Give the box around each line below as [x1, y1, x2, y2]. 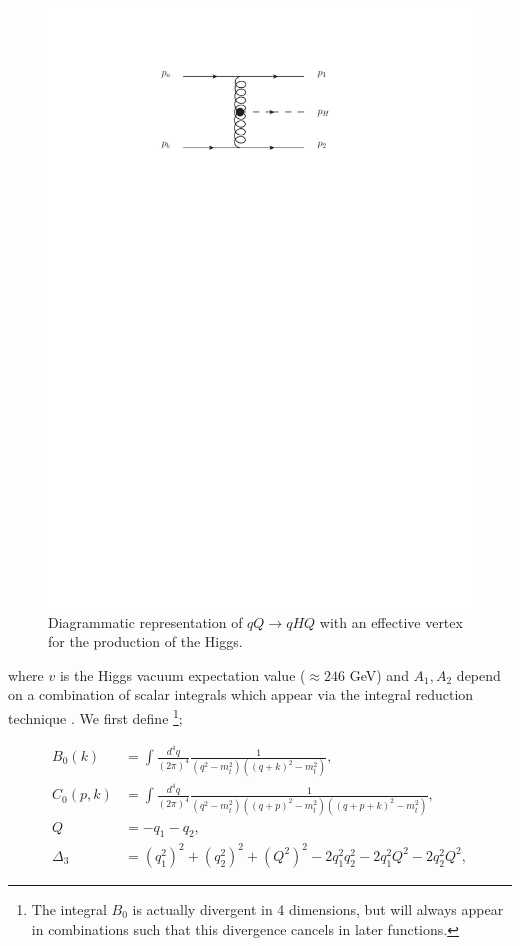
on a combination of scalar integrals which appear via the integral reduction [8, 684, 474, 705]
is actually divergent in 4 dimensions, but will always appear [132, 898, 504, 919]
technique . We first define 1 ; [8, 704, 183, 728]
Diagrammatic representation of [48, 611, 243, 632]
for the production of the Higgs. [48, 631, 243, 652]
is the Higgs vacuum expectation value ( [59, 664, 306, 685]
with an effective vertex [319, 611, 463, 632]
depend [456, 664, 501, 685]
